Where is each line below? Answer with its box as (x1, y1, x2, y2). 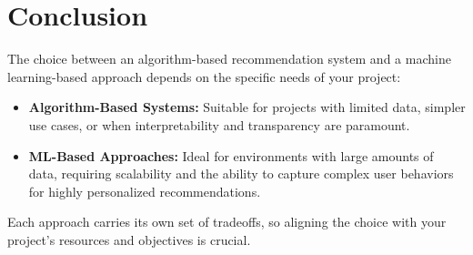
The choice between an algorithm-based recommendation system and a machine (7, 49, 451, 68)
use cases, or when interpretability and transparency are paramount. (28, 115, 410, 134)
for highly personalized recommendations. (28, 181, 261, 200)
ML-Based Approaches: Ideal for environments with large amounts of (28, 146, 434, 165)
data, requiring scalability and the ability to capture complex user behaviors (28, 164, 454, 183)
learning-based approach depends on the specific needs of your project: (7, 66, 401, 86)
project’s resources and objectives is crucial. (7, 229, 251, 249)
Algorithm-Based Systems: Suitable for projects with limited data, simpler (28, 97, 466, 117)
